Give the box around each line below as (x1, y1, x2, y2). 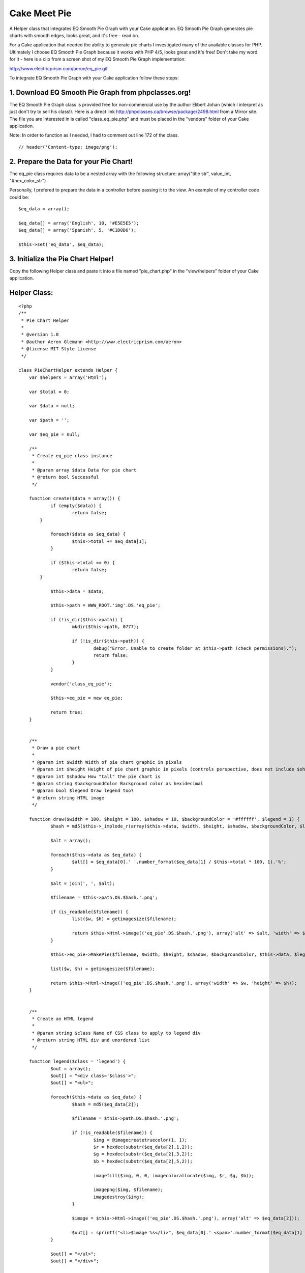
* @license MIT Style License (21, 346, 97, 352)
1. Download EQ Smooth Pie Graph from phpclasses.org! (9, 88, 191, 97)
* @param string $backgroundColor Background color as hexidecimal (32, 781, 203, 787)
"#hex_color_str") (9, 178, 46, 184)
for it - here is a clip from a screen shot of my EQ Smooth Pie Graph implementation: (9, 56, 186, 62)
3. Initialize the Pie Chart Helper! (9, 255, 114, 263)
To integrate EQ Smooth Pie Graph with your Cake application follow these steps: (9, 74, 179, 81)
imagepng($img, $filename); (93, 1187, 164, 1193)
